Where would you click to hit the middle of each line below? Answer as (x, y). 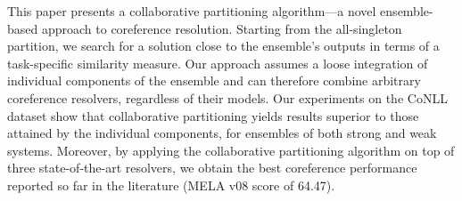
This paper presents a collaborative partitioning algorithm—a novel (192, 11)
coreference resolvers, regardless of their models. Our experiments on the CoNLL (227, 97)
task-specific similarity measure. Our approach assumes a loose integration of (218, 63)
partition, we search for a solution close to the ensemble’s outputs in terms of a (223, 46)
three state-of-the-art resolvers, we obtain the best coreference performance (212, 168)
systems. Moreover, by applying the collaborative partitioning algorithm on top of (231, 150)
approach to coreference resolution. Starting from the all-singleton (222, 28)
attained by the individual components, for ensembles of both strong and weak (222, 133)
